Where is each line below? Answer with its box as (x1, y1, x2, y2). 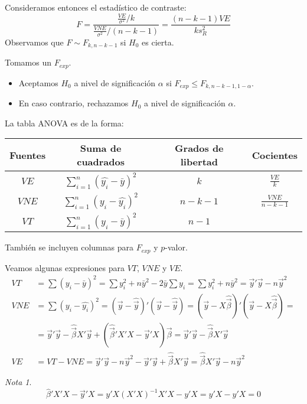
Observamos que (5, 35, 64, 48)
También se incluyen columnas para (5, 241, 133, 253)
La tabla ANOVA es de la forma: (5, 116, 124, 129)
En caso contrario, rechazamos (18, 97, 129, 109)
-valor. (165, 241, 188, 253)
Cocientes (252, 148, 298, 162)
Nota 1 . (5, 376, 32, 388)
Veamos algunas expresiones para (5, 261, 125, 273)
